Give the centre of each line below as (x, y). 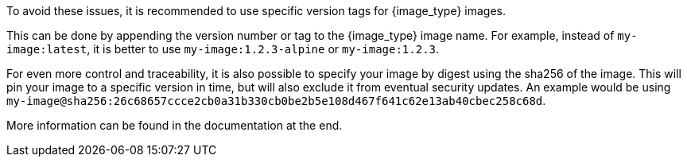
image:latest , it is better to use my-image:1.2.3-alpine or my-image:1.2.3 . (223, 49)
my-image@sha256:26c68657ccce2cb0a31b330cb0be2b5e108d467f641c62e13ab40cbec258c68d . (276, 101)
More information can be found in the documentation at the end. (175, 125)
